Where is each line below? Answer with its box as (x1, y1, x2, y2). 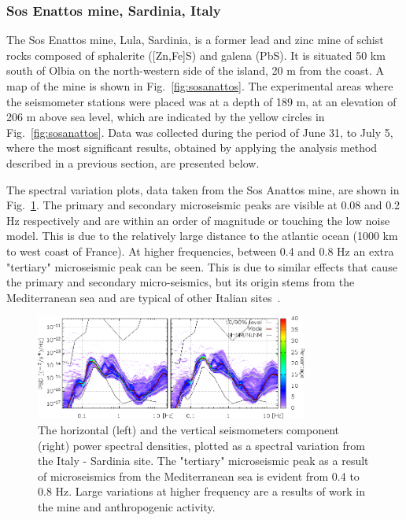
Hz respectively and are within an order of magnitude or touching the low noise (6, 212, 390, 228)
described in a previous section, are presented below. (6, 154, 260, 171)
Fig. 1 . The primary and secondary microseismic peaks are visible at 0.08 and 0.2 (6, 197, 400, 213)
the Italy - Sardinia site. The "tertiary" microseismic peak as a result (38, 452, 369, 469)
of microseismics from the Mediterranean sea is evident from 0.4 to (38, 467, 360, 484)
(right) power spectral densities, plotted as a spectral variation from (38, 437, 365, 453)
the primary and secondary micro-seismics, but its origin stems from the (6, 274, 355, 290)
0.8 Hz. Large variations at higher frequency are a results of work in (38, 483, 366, 500)
